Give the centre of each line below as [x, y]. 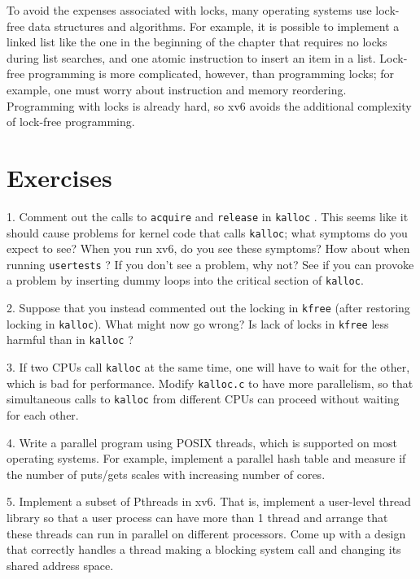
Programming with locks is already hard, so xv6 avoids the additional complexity [209, 105]
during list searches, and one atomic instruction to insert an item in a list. [191, 57]
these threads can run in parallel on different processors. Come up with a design [206, 533]
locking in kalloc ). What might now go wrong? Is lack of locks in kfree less [198, 323]
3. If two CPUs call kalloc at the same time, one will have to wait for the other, [208, 367]
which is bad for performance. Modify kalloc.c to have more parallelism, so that [210, 383]
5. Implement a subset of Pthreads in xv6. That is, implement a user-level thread [209, 501]
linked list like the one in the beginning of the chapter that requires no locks [197, 42]
